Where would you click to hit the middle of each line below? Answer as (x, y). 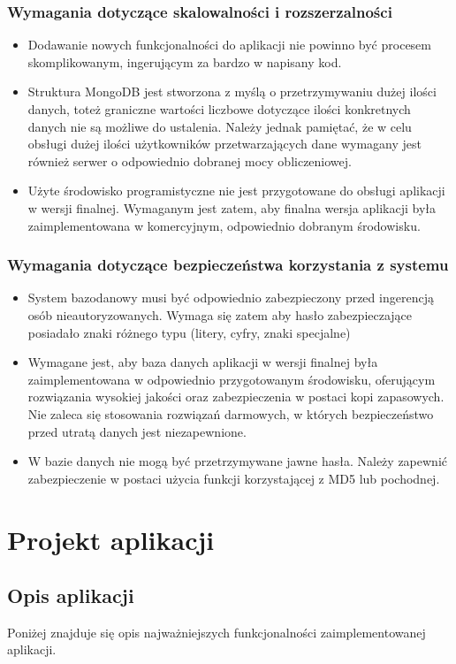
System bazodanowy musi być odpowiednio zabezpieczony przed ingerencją (231, 298)
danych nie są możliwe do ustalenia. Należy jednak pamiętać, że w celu (220, 126)
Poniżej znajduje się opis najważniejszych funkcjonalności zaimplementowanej (217, 632)
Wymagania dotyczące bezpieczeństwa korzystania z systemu (228, 265)
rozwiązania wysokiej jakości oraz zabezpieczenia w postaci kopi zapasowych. (236, 397)
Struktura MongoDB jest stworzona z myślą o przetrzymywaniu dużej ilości (232, 92)
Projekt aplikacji (111, 539)
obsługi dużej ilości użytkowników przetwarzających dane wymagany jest (225, 144)
